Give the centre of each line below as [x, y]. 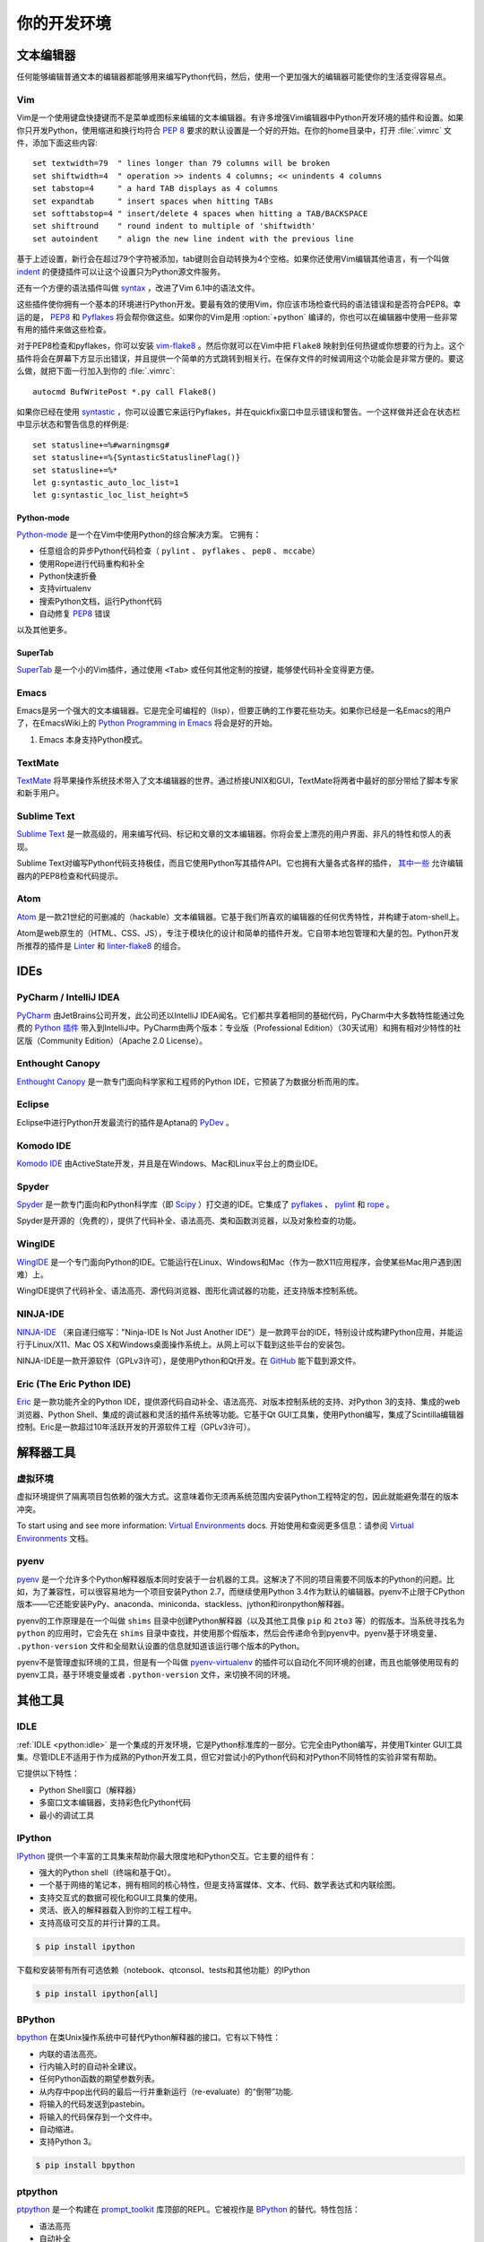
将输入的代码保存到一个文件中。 [98, 2116]
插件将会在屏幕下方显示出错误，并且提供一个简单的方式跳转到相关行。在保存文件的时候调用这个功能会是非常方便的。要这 [240, 358]
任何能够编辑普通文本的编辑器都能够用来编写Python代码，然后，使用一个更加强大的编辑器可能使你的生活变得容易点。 [234, 77]
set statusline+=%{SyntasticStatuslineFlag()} [137, 458]
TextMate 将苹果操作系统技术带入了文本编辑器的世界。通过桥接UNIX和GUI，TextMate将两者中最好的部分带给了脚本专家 [238, 780]
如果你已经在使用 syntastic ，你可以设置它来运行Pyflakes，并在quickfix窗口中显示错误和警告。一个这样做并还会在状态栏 [238, 412]
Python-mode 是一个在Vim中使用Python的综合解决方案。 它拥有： [139, 534]
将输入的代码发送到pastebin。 [94, 2104]
